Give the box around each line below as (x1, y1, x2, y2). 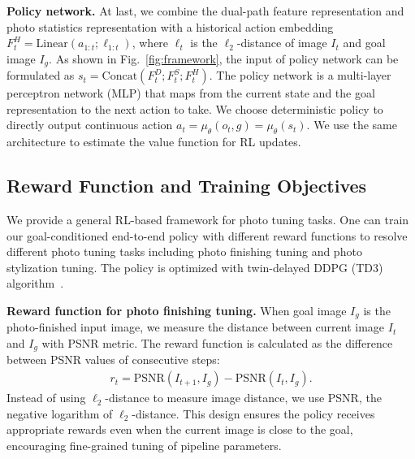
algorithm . (6, 275, 64, 292)
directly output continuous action (6, 116, 173, 133)
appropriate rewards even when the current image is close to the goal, (6, 421, 353, 438)
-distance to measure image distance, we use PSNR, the (105, 389, 382, 406)
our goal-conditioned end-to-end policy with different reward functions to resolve (6, 227, 408, 244)
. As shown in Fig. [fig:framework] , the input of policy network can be (49, 50, 399, 67)
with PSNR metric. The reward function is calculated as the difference (41, 335, 393, 352)
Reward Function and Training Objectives (6, 173, 367, 198)
